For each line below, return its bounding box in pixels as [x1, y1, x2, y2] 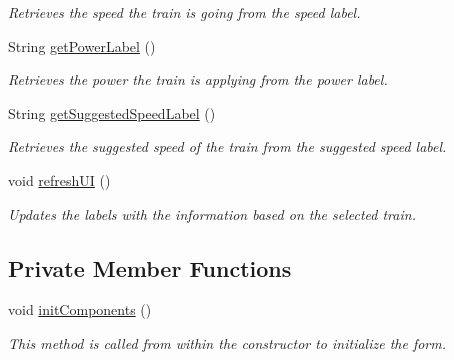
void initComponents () [8, 299, 152, 320]
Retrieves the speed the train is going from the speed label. [8, 2, 361, 22]
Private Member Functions [8, 252, 292, 283]
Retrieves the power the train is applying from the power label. [8, 69, 388, 90]
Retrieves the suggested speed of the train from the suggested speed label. [8, 136, 447, 157]
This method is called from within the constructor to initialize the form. [8, 332, 447, 353]
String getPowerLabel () [8, 35, 156, 56]
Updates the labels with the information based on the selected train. [8, 203, 416, 224]
